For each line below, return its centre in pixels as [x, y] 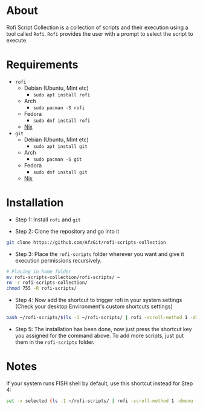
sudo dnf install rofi [62, 121]
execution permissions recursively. [58, 260]
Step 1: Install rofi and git [48, 220]
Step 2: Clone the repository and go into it [67, 231]
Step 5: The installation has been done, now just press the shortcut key [103, 329]
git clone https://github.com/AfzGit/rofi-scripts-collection [86, 242]
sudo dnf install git [60, 172]
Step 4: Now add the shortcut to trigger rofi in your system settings [98, 300]
